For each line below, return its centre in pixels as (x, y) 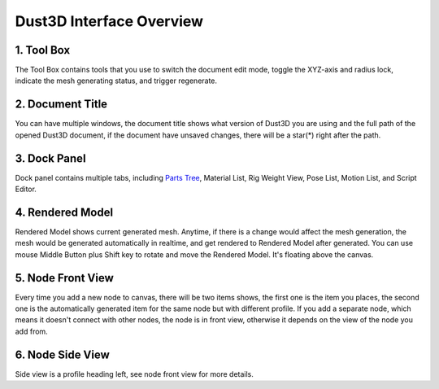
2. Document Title (61, 105)
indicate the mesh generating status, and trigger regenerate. (116, 81)
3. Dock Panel (50, 158)
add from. (31, 331)
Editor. (26, 189)
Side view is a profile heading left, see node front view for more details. (134, 374)
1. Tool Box (43, 50)
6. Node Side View (62, 354)
